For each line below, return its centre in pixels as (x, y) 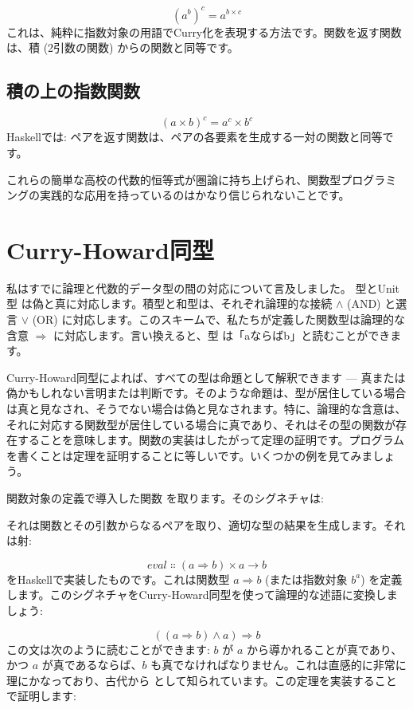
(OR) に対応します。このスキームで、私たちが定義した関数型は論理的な (219, 319)
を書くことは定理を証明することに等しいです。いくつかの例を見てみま (190, 455)
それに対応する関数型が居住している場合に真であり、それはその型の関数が (201, 424)
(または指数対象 (306, 579)
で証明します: (41, 696)
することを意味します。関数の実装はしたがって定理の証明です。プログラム (211, 440)
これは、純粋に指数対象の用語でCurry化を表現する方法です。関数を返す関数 (204, 32)
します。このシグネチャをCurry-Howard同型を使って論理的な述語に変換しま (202, 595)
